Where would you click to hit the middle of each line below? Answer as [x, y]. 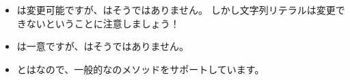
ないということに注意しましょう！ [103, 23]
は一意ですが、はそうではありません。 [103, 46]
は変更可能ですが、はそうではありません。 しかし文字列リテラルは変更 [176, 10]
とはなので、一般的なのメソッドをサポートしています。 [140, 69]
